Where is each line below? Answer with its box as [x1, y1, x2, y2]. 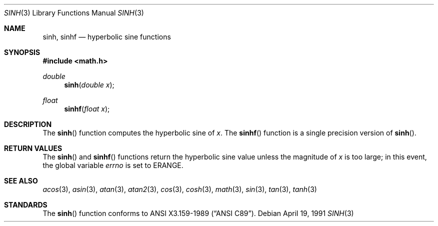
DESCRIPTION [4, 120, 52, 128]
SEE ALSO [4, 176, 38, 185]
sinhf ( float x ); [64, 104, 110, 113]
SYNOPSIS [4, 48, 40, 56]
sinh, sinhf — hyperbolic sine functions [42, 32, 171, 41]
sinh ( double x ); [64, 80, 114, 89]
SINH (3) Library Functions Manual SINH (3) [4, 8, 144, 17]
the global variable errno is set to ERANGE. [42, 161, 183, 169]
